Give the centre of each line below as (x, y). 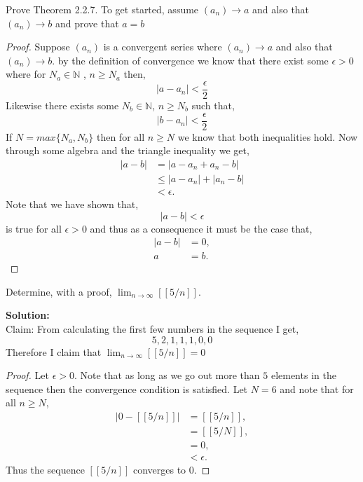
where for (26, 74)
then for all (121, 136)
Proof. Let (27, 375)
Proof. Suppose (38, 47)
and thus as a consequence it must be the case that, (201, 228)
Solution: (28, 315)
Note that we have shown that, (72, 204)
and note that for (317, 388)
